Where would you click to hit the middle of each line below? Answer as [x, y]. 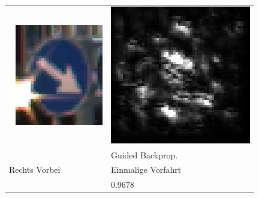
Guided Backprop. [144, 154]
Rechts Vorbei [35, 169]
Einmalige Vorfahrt [146, 169]
